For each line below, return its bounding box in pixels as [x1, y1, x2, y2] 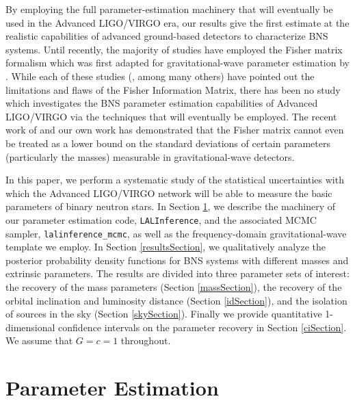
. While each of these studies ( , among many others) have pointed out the [5, 68, 315, 83]
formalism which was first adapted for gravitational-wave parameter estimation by [5, 55, 350, 70]
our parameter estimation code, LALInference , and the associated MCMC [5, 212, 317, 227]
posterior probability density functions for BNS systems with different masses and [5, 253, 349, 267]
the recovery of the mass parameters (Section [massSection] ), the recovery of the [5, 280, 342, 294]
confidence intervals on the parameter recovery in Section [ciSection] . [58, 320, 347, 334]
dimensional [5, 320, 55, 334]
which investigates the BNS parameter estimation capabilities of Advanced [5, 96, 318, 110]
